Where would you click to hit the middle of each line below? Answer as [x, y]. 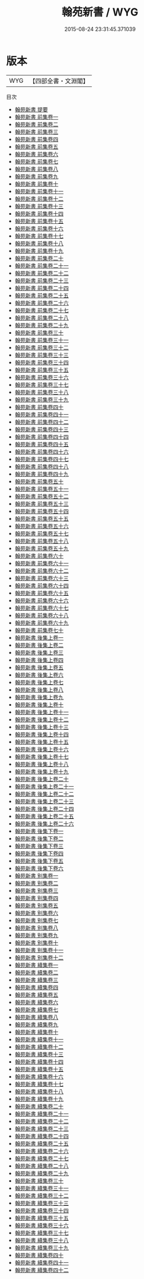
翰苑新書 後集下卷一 [39, 831]
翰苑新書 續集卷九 [36, 1024]
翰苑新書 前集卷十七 [39, 236]
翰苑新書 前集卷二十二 [42, 273]
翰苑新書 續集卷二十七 [42, 1158]
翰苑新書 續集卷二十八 [42, 1166]
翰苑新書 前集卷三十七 [42, 384]
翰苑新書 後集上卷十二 [42, 719]
